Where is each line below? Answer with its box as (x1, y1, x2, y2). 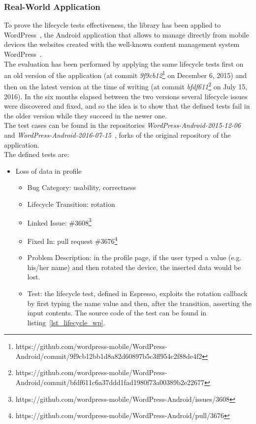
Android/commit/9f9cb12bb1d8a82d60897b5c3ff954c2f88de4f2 (15, 350, 202, 361)
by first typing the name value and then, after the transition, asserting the (27, 298, 252, 308)
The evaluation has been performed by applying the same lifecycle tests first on (4, 58, 244, 69)
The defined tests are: (4, 149, 69, 159)
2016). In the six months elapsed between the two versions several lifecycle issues (4, 91, 248, 101)
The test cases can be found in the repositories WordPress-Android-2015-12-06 (4, 120, 241, 130)
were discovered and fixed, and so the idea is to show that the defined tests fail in (4, 101, 250, 111)
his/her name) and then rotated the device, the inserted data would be (27, 262, 241, 272)
